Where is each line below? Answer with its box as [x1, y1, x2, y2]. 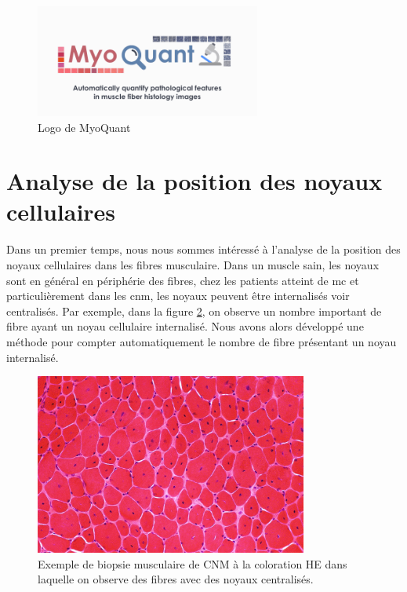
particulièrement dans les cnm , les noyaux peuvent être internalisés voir [6, 287, 350, 304]
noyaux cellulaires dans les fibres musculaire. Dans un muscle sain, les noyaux [6, 257, 380, 272]
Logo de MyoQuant [38, 119, 131, 135]
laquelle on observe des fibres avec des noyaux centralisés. [38, 571, 314, 587]
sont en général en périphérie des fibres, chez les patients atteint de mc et [6, 272, 359, 288]
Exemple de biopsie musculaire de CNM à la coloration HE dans [38, 555, 347, 572]
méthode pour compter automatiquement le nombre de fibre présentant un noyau [6, 333, 397, 349]
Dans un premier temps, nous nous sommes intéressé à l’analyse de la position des [6, 241, 401, 258]
